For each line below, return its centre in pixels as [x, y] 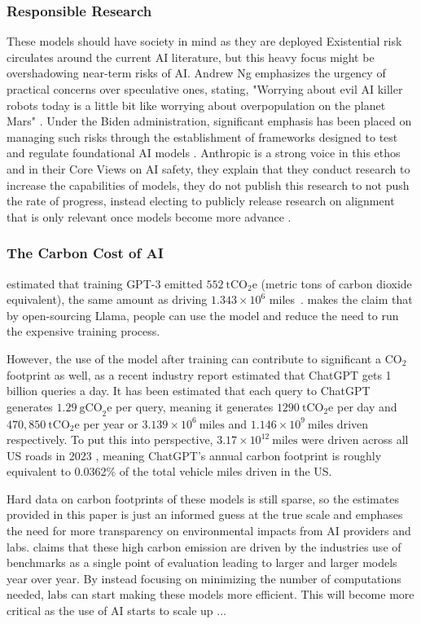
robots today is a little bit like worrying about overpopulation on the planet [196, 105]
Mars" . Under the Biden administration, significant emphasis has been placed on [209, 121]
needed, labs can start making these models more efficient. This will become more [210, 594]
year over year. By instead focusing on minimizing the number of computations [204, 578]
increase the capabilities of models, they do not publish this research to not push [208, 185]
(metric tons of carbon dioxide [336, 283]
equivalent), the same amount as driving [107, 299]
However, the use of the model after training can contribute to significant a [194, 358]
